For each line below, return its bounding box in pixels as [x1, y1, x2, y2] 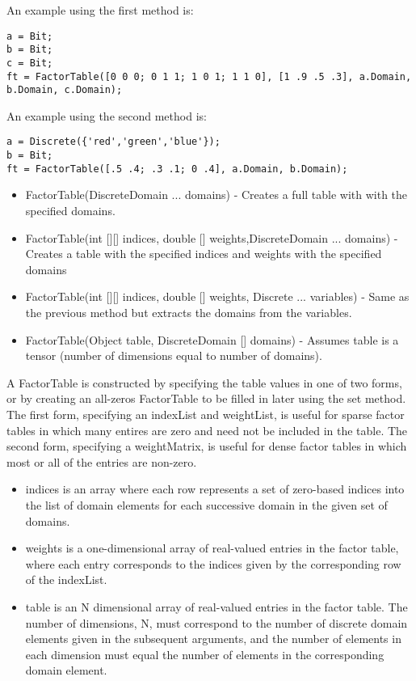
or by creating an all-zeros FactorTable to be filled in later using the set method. [6, 390, 406, 407]
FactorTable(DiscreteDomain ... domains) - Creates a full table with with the [25, 186, 408, 203]
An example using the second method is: [6, 107, 207, 124]
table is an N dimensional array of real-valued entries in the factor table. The [25, 598, 408, 615]
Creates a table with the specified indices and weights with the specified [25, 245, 382, 262]
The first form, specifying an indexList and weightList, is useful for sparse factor [6, 405, 405, 422]
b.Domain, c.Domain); [6, 84, 123, 96]
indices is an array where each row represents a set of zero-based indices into [25, 480, 405, 497]
